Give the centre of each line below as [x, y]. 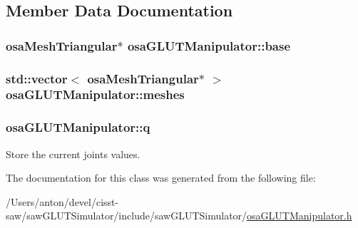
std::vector [37, 78]
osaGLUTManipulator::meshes [95, 94]
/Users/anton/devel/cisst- [62, 201]
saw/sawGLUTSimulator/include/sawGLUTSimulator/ [127, 216]
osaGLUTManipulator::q [78, 127]
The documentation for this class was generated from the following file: [161, 178]
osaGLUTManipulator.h [300, 216]
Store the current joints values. [73, 154]
